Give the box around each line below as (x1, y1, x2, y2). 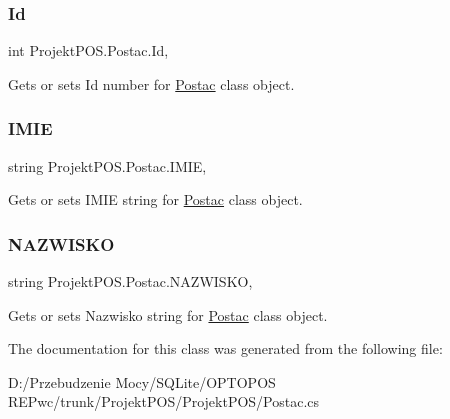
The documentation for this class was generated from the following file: (8, 338, 443, 359)
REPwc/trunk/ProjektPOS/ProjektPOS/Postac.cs (8, 391, 320, 412)
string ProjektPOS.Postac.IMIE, (8, 155, 207, 176)
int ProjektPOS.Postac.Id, (8, 40, 169, 61)
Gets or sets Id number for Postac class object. (8, 73, 295, 94)
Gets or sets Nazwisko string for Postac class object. (8, 304, 328, 325)
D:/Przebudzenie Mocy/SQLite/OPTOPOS (8, 371, 276, 392)
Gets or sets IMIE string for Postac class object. (8, 189, 303, 210)
